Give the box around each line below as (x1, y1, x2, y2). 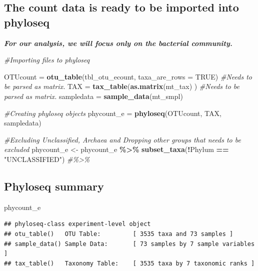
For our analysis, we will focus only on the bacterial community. (4, 37, 232, 48)
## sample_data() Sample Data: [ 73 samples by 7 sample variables (4, 240, 255, 247)
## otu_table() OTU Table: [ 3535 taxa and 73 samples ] (4, 230, 233, 237)
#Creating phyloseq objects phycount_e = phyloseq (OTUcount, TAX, (4, 107, 221, 118)
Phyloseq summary (4, 178, 104, 193)
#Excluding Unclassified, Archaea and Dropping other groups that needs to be (4, 134, 241, 144)
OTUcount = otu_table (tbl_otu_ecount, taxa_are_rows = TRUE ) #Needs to (4, 71, 252, 81)
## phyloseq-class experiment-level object (4, 220, 151, 228)
